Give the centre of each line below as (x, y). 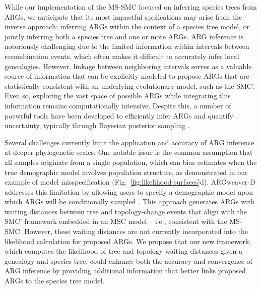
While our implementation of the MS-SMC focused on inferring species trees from (131, 7)
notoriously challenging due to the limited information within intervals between (127, 46)
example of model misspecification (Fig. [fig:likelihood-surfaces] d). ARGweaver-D (130, 182)
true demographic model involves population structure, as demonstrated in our (126, 172)
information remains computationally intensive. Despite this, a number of (118, 105)
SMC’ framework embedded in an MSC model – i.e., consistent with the (116, 221)
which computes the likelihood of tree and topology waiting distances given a (123, 251)
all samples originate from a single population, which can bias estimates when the (131, 162)
